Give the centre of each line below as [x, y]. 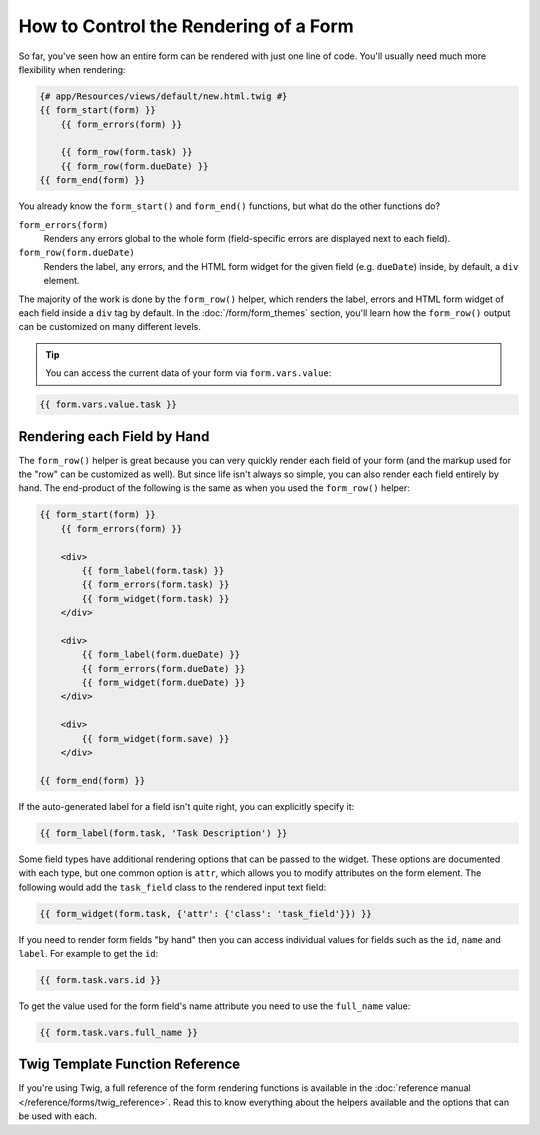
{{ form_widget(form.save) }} [155, 738]
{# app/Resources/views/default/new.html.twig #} [163, 96]
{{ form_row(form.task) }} [127, 152]
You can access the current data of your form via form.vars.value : [188, 373]
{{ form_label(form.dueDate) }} [160, 654]
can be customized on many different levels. [110, 327]
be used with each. [58, 1116]
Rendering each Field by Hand [114, 436]
